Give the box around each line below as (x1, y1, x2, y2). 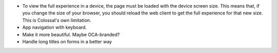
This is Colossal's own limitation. (22, 17, 92, 23)
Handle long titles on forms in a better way (22, 38, 112, 44)
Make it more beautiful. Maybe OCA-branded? (22, 31, 120, 38)
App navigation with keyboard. (22, 24, 87, 31)
